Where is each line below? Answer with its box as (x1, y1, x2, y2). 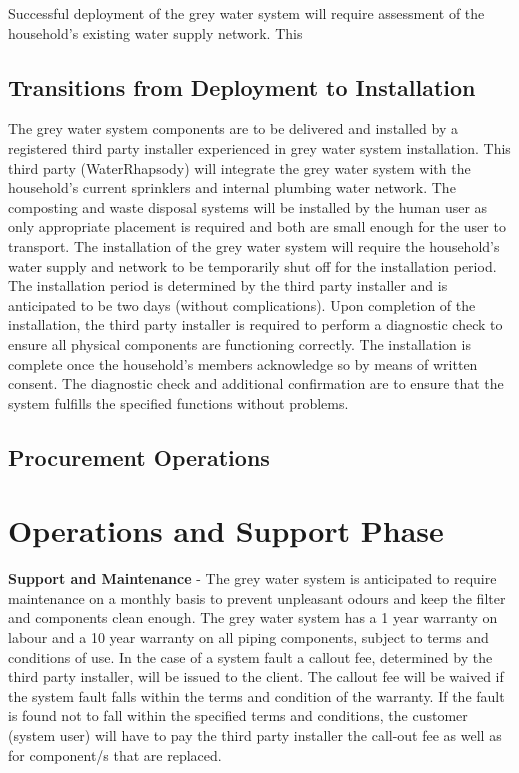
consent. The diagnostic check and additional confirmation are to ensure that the (8, 373, 504, 394)
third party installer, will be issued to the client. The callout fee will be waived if (8, 666, 504, 687)
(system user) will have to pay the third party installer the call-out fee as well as (8, 724, 502, 745)
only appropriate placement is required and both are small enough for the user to (8, 216, 506, 237)
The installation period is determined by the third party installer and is (8, 275, 448, 296)
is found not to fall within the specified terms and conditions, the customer (8, 705, 468, 726)
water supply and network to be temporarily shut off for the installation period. (8, 255, 497, 276)
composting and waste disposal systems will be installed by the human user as (8, 196, 488, 217)
